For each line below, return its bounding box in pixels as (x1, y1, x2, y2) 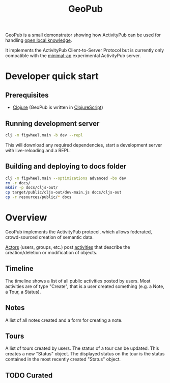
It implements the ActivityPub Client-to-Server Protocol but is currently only (5, 47, 164, 54)
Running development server (5, 119, 100, 128)
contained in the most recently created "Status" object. (5, 356, 121, 363)
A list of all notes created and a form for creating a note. (5, 317, 123, 323)
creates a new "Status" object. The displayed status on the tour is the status (5, 351, 165, 357)
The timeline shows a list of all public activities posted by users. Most (5, 278, 151, 284)
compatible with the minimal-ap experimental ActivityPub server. (5, 53, 141, 59)
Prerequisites (5, 90, 49, 100)
